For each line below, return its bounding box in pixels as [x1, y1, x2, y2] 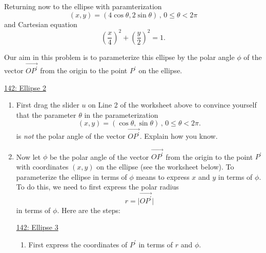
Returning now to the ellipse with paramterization [4, 1, 162, 11]
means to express [136, 171, 190, 182]
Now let [16, 151, 41, 162]
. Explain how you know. [139, 131, 218, 141]
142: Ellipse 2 [4, 82, 46, 93]
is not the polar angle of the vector [16, 131, 126, 141]
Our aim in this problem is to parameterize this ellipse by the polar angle [4, 51, 235, 62]
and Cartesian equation [4, 18, 77, 29]
